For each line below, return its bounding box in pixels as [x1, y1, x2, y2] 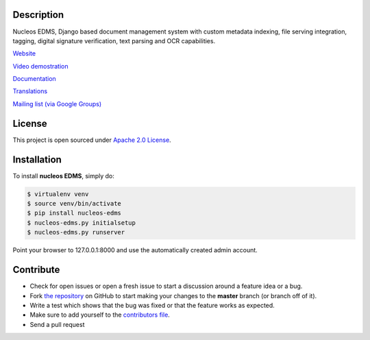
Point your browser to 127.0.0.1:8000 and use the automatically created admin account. [12, 246, 258, 254]
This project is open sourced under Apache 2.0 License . [12, 136, 171, 144]
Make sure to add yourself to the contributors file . [29, 311, 171, 319]
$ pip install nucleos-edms [27, 209, 121, 217]
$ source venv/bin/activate [27, 199, 121, 208]
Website [12, 49, 36, 58]
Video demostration [12, 62, 69, 70]
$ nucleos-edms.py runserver [27, 228, 125, 236]
